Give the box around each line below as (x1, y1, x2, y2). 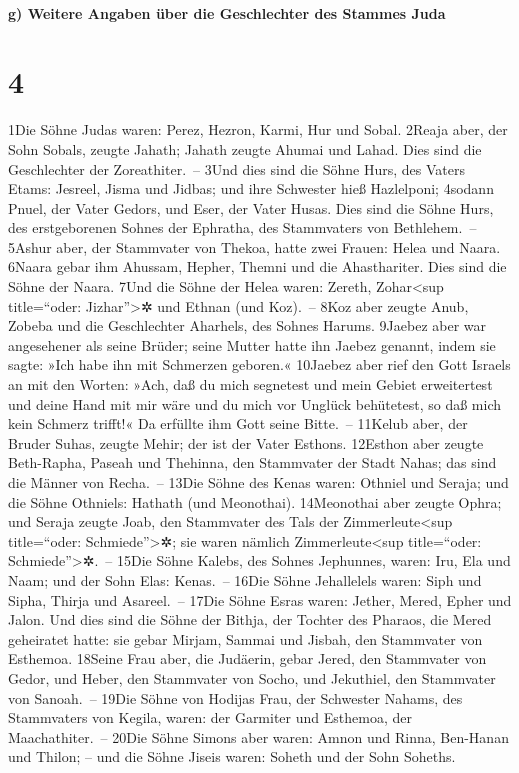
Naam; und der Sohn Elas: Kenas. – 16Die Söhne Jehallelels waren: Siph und (8, 569, 482, 590)
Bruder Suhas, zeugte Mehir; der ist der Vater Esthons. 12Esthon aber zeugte (8, 432, 484, 453)
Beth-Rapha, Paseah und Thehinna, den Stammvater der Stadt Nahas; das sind (8, 452, 497, 473)
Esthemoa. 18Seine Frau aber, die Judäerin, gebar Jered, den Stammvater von (8, 648, 487, 669)
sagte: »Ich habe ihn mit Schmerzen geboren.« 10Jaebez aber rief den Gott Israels (8, 354, 511, 375)
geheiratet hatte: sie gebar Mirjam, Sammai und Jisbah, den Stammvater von (8, 628, 483, 649)
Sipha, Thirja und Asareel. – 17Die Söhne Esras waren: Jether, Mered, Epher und (8, 589, 512, 610)
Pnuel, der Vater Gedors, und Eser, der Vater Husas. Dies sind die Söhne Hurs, (8, 197, 494, 218)
